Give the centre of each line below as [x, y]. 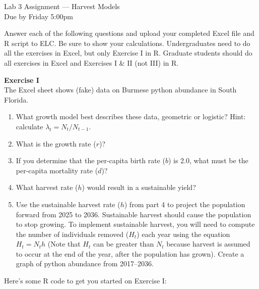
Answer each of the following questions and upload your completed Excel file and [129, 33]
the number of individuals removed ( [72, 234]
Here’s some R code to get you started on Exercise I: [85, 281]
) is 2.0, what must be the [208, 160]
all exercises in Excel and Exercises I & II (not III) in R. [91, 62]
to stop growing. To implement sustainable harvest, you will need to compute [135, 224]
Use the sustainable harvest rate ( [68, 204]
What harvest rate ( [47, 187]
